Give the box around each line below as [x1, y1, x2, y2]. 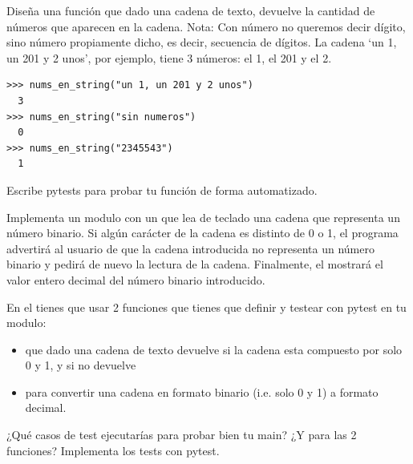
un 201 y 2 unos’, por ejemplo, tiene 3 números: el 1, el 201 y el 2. [6, 49, 332, 66]
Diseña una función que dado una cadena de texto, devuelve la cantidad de [6, 2, 375, 18]
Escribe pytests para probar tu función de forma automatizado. [6, 181, 318, 198]
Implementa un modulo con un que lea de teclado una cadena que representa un [6, 208, 400, 225]
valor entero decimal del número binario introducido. [6, 271, 265, 288]
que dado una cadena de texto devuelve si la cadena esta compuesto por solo [25, 341, 403, 357]
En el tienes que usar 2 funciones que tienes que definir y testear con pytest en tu [6, 298, 407, 315]
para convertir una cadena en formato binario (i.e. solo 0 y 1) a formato [25, 383, 379, 400]
